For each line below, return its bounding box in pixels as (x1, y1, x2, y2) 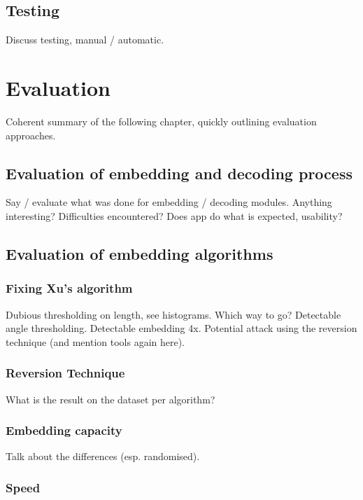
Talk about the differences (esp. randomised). (6, 449, 200, 464)
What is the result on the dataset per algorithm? (6, 391, 215, 406)
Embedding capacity (6, 422, 122, 439)
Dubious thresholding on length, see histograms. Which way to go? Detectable (6, 307, 341, 321)
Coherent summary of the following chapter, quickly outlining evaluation (6, 113, 317, 128)
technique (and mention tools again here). (6, 334, 185, 349)
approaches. (6, 127, 56, 142)
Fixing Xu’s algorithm (6, 279, 133, 297)
